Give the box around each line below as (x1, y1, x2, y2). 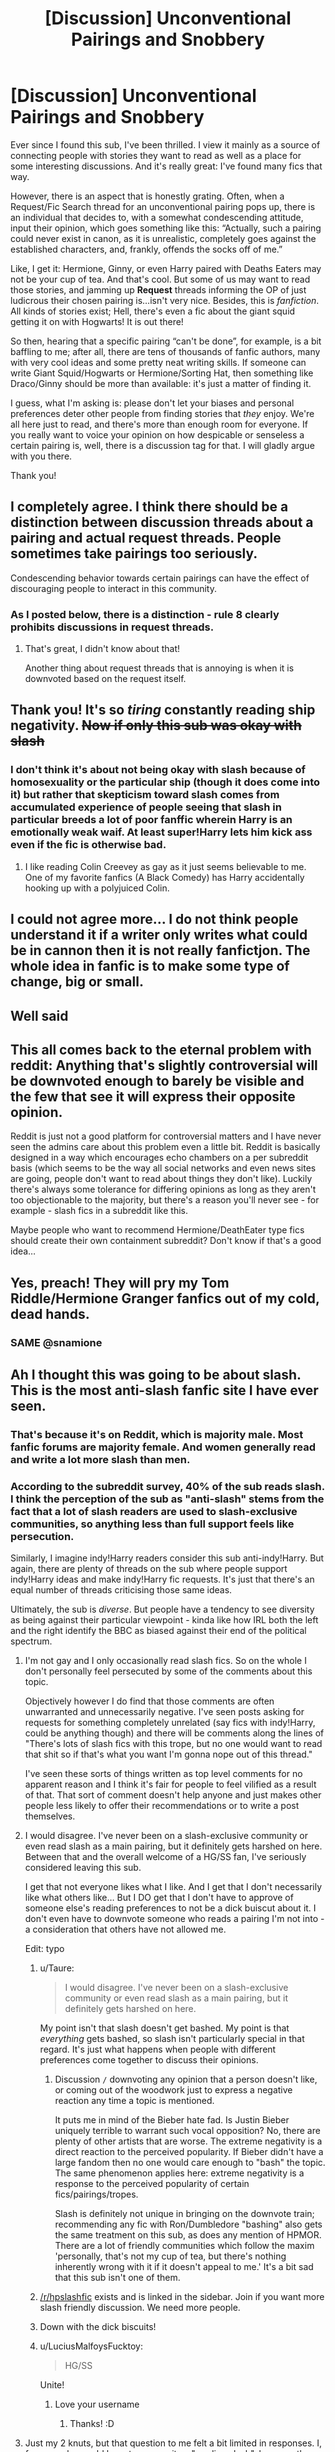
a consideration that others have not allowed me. (24, 1923, 227, 1936)
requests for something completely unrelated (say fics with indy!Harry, (24, 1717, 316, 1729)
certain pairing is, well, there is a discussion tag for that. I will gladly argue (10, 439, 315, 451)
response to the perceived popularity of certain (54, 2178, 250, 2190)
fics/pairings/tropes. (54, 2188, 139, 2201)
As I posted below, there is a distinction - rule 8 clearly (10, 607, 280, 621)
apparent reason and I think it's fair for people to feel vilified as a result (24, 1778, 317, 1791)
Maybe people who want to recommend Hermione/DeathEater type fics (10, 1224, 305, 1236)
